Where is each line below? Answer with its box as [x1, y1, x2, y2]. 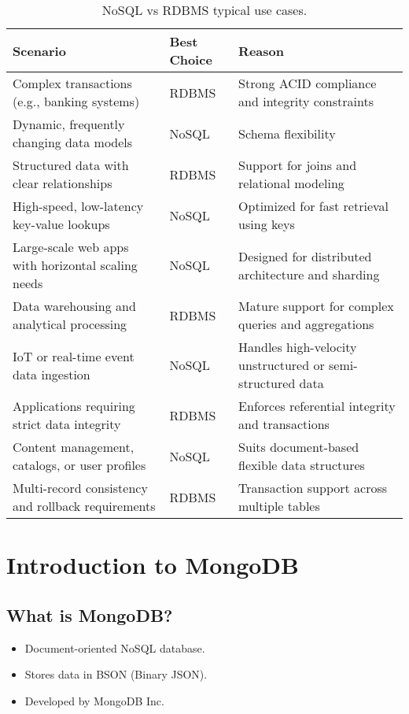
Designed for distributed [238, 246, 372, 265]
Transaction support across [238, 479, 388, 497]
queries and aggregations [238, 315, 374, 333]
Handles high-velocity [238, 338, 357, 356]
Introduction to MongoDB [6, 549, 299, 581]
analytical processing [13, 315, 127, 333]
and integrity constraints [238, 92, 374, 110]
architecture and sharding [238, 265, 380, 283]
